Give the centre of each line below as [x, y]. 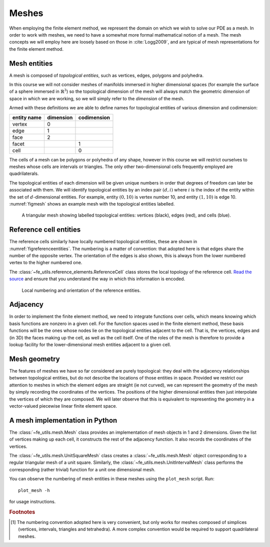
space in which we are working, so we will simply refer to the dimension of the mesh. [97, 98]
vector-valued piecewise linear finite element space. [63, 406]
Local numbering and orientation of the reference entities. [81, 290]
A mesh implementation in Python [63, 420]
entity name [27, 117]
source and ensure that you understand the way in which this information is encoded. [97, 279]
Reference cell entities [45, 230]
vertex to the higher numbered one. [46, 263]
